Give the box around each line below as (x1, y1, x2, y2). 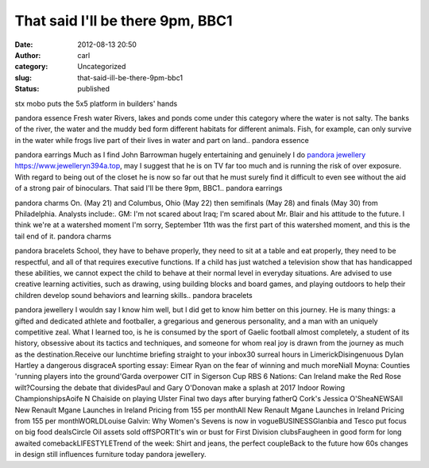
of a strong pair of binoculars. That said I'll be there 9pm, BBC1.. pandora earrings (14, 184, 283, 193)
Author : (14, 50, 41, 60)
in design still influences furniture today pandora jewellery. (14, 450, 207, 459)
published (77, 84, 110, 94)
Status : (14, 84, 40, 94)
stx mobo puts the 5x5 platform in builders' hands (14, 99, 178, 108)
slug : (14, 72, 32, 83)
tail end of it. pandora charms (14, 231, 111, 241)
